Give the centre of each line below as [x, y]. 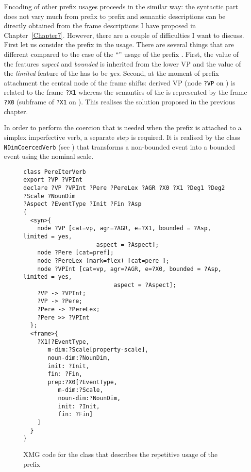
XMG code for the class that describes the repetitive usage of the [120, 454]
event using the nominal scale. [49, 156]
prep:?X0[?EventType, [83, 382]
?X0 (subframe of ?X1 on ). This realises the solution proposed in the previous [120, 102]
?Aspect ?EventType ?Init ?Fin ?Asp [83, 204]
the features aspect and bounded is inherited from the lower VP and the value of [123, 63]
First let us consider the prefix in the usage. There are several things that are [119, 44]
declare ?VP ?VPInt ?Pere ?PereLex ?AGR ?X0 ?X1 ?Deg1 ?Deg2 [124, 188]
